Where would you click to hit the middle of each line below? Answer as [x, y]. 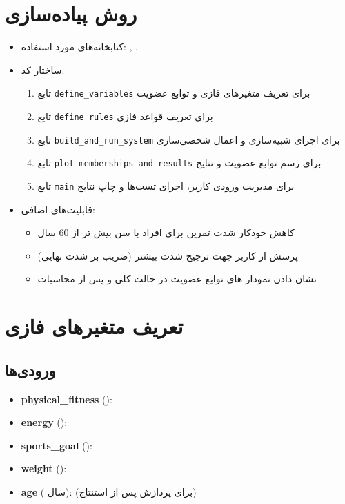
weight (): [44, 468]
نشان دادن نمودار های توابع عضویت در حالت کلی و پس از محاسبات [177, 279]
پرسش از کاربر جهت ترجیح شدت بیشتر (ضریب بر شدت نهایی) [168, 255]
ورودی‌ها [30, 370]
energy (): [44, 422]
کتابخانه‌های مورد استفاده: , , [79, 47]
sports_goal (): [57, 445]
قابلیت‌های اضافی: [58, 209]
